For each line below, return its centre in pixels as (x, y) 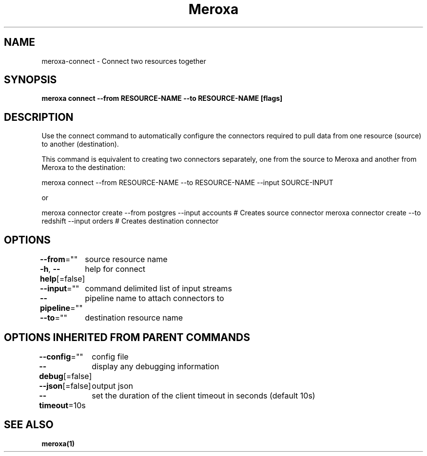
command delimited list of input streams (158, 289)
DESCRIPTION (39, 117)
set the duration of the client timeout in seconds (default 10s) (204, 395)
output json (113, 386)
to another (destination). (80, 144)
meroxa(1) (58, 443)
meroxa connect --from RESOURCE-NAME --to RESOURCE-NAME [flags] (162, 98)
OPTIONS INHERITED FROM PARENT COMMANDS (127, 337)
